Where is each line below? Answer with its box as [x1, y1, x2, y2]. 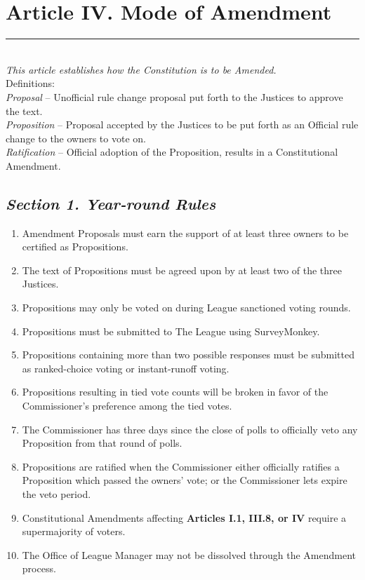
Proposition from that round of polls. [22, 436, 182, 450]
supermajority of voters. [22, 524, 126, 539]
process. [22, 561, 56, 576]
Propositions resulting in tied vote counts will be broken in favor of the [22, 384, 328, 399]
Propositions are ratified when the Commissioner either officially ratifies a [22, 459, 340, 473]
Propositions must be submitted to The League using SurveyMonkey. [22, 323, 320, 338]
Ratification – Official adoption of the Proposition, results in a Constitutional [6, 144, 338, 159]
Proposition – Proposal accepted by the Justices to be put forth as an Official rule [6, 117, 359, 132]
